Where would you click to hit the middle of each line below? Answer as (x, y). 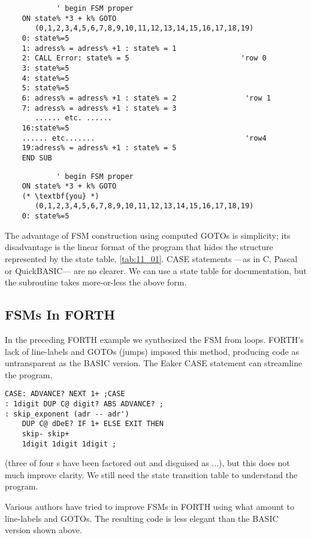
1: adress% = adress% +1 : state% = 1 (99, 48)
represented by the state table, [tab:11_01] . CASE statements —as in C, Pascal (151, 258)
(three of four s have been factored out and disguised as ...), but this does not (147, 463)
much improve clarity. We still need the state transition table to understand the (151, 474)
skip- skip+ (46, 434)
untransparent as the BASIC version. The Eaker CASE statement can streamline (154, 363)
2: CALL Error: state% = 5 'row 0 (144, 58)
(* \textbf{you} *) (61, 196)
